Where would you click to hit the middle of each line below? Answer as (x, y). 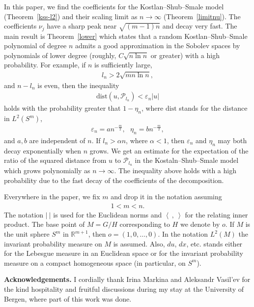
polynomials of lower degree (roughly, (60, 55)
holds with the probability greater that (62, 108)
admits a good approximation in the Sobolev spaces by (157, 46)
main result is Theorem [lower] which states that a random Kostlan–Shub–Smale (126, 36)
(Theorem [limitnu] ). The (202, 16)
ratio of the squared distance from (55, 160)
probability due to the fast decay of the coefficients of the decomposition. (114, 180)
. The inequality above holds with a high (175, 170)
